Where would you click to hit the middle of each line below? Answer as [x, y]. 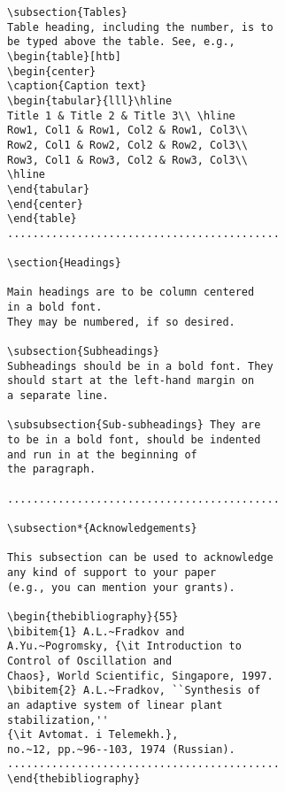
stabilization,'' [58, 720]
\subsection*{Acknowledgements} [102, 528]
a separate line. [58, 396]
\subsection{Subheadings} [83, 352]
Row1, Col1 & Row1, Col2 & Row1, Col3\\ [128, 131]
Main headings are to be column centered [131, 292]
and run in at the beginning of [102, 454]
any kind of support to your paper [112, 572]
